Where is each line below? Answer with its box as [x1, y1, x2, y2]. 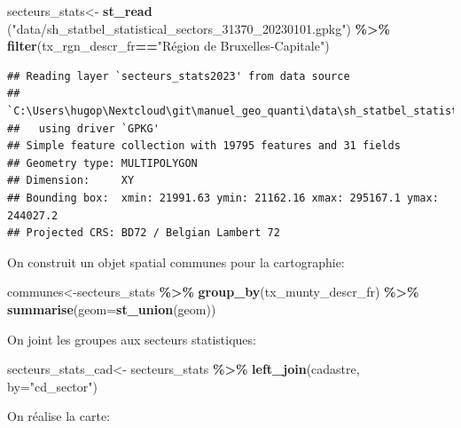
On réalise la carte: [7, 407, 111, 425]
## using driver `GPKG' [7, 122, 160, 135]
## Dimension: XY [7, 174, 135, 187]
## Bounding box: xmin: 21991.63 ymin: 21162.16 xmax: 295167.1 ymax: [7, 191, 439, 204]
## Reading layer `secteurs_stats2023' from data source [7, 69, 350, 83]
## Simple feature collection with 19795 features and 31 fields [7, 139, 401, 153]
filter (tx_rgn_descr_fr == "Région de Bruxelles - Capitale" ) [7, 36, 330, 55]
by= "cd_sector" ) [7, 376, 98, 395]
